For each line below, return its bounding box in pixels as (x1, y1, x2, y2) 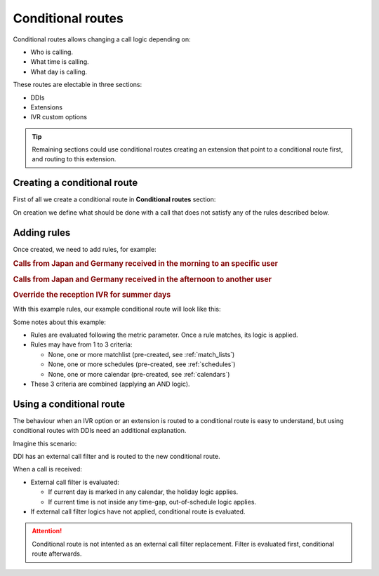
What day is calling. (30, 67, 88, 76)
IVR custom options (30, 113, 88, 121)
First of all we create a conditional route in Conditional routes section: (13, 195, 216, 203)
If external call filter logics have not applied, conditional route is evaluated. (30, 507, 246, 516)
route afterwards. (32, 549, 82, 558)
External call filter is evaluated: (30, 478, 119, 486)
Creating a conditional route (13, 177, 138, 189)
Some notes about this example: (13, 318, 107, 326)
